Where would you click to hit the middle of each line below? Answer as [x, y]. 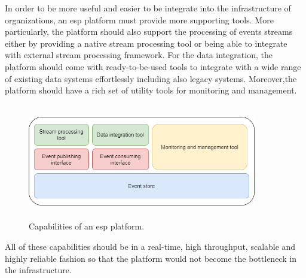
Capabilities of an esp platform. [87, 226]
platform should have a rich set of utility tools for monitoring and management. [151, 90]
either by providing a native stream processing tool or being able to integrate [146, 43]
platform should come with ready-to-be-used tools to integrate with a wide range [153, 66]
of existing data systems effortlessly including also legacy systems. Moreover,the [151, 78]
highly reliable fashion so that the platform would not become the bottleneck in [151, 258]
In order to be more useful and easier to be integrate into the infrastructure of [148, 8]
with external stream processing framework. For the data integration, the [139, 55]
